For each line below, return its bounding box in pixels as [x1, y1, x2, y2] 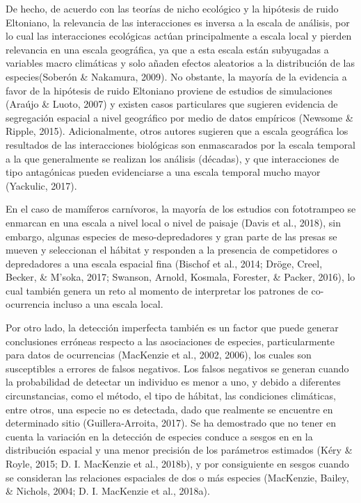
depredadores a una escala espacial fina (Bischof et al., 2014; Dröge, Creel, [6, 256, 323, 270]
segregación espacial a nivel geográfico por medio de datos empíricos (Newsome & [6, 110, 353, 124]
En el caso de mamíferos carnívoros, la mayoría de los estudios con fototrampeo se [6, 201, 356, 216]
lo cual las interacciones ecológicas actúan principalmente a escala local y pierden [6, 28, 352, 43]
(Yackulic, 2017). [6, 178, 77, 192]
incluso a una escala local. [53, 297, 163, 311]
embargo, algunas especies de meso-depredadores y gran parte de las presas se [6, 229, 337, 243]
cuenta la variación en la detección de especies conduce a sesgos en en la [6, 429, 313, 443]
